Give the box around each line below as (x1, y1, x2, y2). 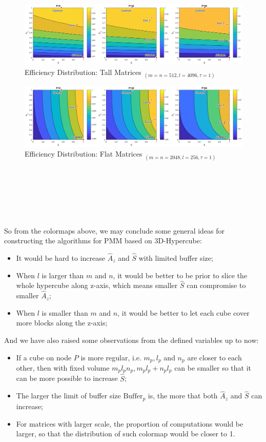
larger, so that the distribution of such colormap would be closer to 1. (16, 428, 235, 439)
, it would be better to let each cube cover (117, 307, 250, 318)
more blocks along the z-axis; (16, 317, 108, 328)
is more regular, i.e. (80, 352, 141, 362)
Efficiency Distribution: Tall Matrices (25, 66, 141, 77)
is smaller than (42, 307, 88, 318)
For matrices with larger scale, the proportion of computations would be (16, 418, 243, 429)
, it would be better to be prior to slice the (113, 270, 248, 280)
